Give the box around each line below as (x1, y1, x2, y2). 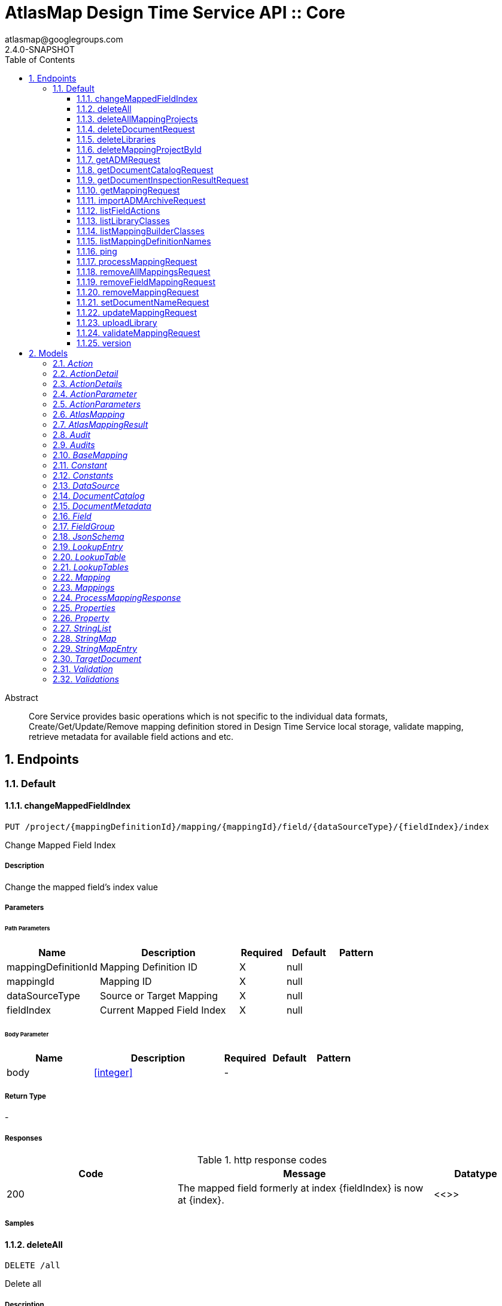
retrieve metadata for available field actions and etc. (29, 731, 234, 742)
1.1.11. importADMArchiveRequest (77, 195, 206, 205)
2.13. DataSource (53, 480, 120, 491)
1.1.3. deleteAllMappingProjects (77, 113, 198, 124)
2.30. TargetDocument (53, 653, 142, 664)
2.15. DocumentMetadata (53, 500, 151, 511)
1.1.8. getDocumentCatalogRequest (77, 164, 214, 175)
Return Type (5, 1092, 46, 1101)
